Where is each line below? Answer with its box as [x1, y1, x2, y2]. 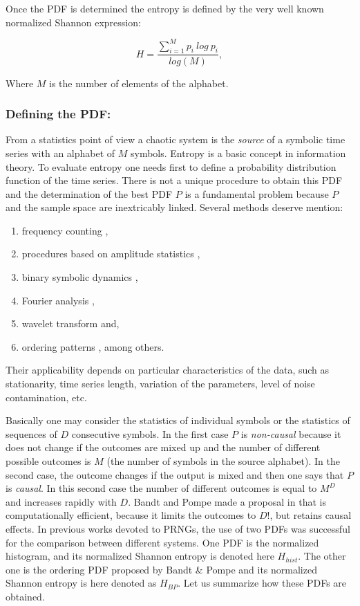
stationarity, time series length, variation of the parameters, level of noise [6, 376, 315, 391]
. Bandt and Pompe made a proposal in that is [128, 494, 326, 508]
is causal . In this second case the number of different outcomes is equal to [6, 481, 317, 495]
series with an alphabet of [6, 145, 115, 160]
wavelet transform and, [21, 316, 120, 331]
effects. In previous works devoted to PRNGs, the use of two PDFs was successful [6, 521, 350, 535]
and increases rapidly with [6, 494, 117, 508]
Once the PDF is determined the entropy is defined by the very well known [6, 1, 324, 15]
